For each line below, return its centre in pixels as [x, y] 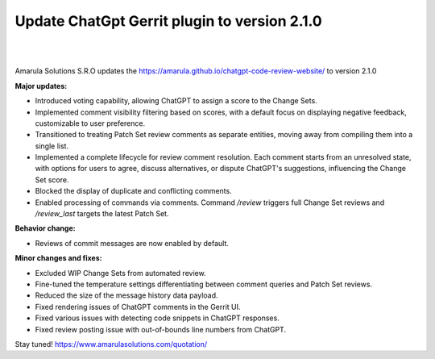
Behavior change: [45, 228]
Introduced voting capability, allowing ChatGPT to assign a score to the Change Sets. [176, 101]
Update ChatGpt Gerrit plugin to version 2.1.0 [168, 21]
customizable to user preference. [90, 123]
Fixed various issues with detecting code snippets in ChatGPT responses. [157, 318]
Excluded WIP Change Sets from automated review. [120, 273]
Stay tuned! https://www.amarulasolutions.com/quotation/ [111, 344]
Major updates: [41, 86]
